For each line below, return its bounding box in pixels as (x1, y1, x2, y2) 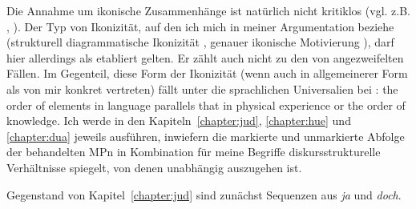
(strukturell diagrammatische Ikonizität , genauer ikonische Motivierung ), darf (6, 34, 394, 50)
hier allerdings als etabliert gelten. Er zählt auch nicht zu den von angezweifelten (6, 49, 404, 66)
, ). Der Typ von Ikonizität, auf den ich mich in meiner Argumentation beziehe (6, 18, 394, 34)
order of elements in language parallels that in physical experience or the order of (6, 96, 406, 113)
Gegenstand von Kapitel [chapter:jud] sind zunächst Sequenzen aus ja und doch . (6, 186, 402, 203)
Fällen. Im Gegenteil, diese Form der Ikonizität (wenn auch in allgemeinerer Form (6, 65, 408, 82)
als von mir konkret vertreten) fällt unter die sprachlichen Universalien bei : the (6, 80, 398, 97)
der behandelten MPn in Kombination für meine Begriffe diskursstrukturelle (6, 143, 381, 160)
